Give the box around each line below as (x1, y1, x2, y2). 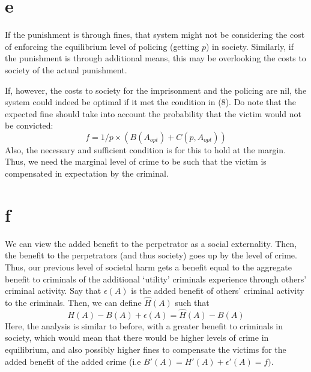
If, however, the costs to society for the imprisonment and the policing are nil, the (5, 84, 307, 96)
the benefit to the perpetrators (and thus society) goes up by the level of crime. (5, 249, 297, 261)
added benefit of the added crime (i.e (5, 355, 141, 367)
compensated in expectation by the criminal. (5, 167, 169, 180)
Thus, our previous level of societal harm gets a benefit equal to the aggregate (5, 260, 292, 273)
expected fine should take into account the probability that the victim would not (5, 107, 302, 120)
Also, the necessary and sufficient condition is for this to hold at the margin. (5, 143, 286, 156)
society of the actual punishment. (5, 63, 127, 76)
